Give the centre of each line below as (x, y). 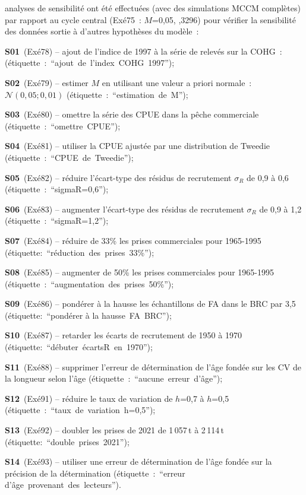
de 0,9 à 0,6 (268, 177)
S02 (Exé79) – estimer (47, 82)
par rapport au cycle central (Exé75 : (73, 19)
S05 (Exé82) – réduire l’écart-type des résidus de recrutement (118, 177)
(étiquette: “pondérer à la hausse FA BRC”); (88, 315)
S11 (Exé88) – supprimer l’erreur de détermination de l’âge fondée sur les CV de (153, 367)
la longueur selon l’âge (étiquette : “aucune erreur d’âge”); (114, 378)
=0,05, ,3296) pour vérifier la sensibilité (224, 19)
